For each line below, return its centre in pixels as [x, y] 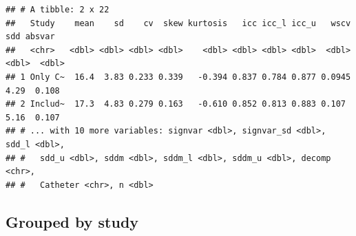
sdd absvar [30, 37]
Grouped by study [72, 221]
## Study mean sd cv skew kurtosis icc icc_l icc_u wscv [178, 23]
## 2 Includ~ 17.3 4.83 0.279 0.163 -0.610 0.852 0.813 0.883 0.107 [176, 104]
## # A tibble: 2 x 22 [57, 10]
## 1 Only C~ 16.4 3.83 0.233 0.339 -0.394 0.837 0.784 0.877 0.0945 [178, 77]
